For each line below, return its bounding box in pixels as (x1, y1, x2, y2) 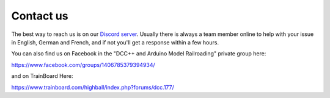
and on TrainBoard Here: (11, 72, 73, 80)
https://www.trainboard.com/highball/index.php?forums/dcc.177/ (11, 83, 174, 91)
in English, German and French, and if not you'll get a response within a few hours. (11, 38, 219, 46)
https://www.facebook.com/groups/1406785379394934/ (11, 61, 155, 68)
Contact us (11, 9, 68, 23)
